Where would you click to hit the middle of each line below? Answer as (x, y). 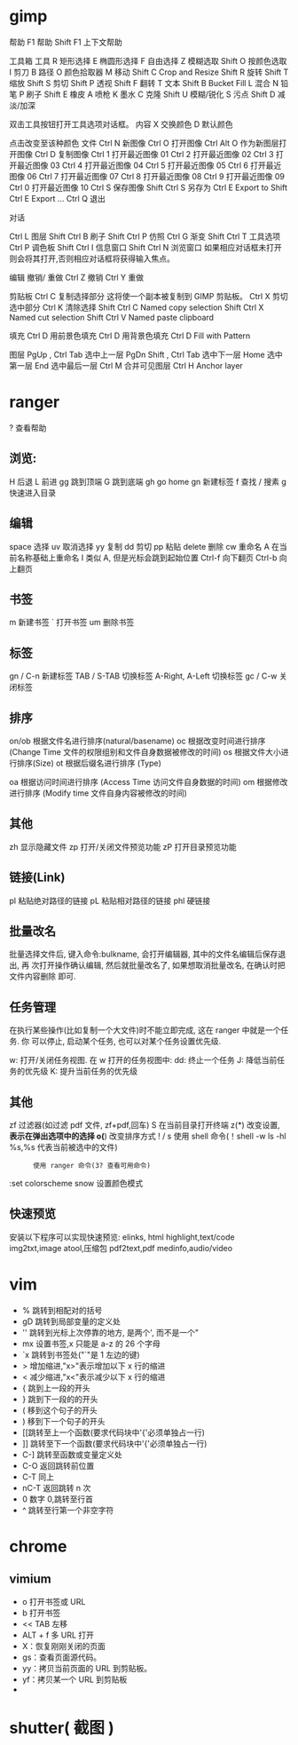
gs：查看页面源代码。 (62, 1657)
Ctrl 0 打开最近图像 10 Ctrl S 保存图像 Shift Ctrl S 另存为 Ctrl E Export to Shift (149, 187)
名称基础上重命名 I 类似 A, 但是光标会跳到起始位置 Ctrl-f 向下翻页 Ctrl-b (147, 558)
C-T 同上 (38, 1477)
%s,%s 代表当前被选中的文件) (63, 1147)
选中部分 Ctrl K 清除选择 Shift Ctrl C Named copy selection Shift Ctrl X (137, 307)
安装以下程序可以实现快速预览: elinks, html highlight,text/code (122, 1237)
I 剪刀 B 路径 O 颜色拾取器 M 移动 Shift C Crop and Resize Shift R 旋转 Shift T (149, 72)
